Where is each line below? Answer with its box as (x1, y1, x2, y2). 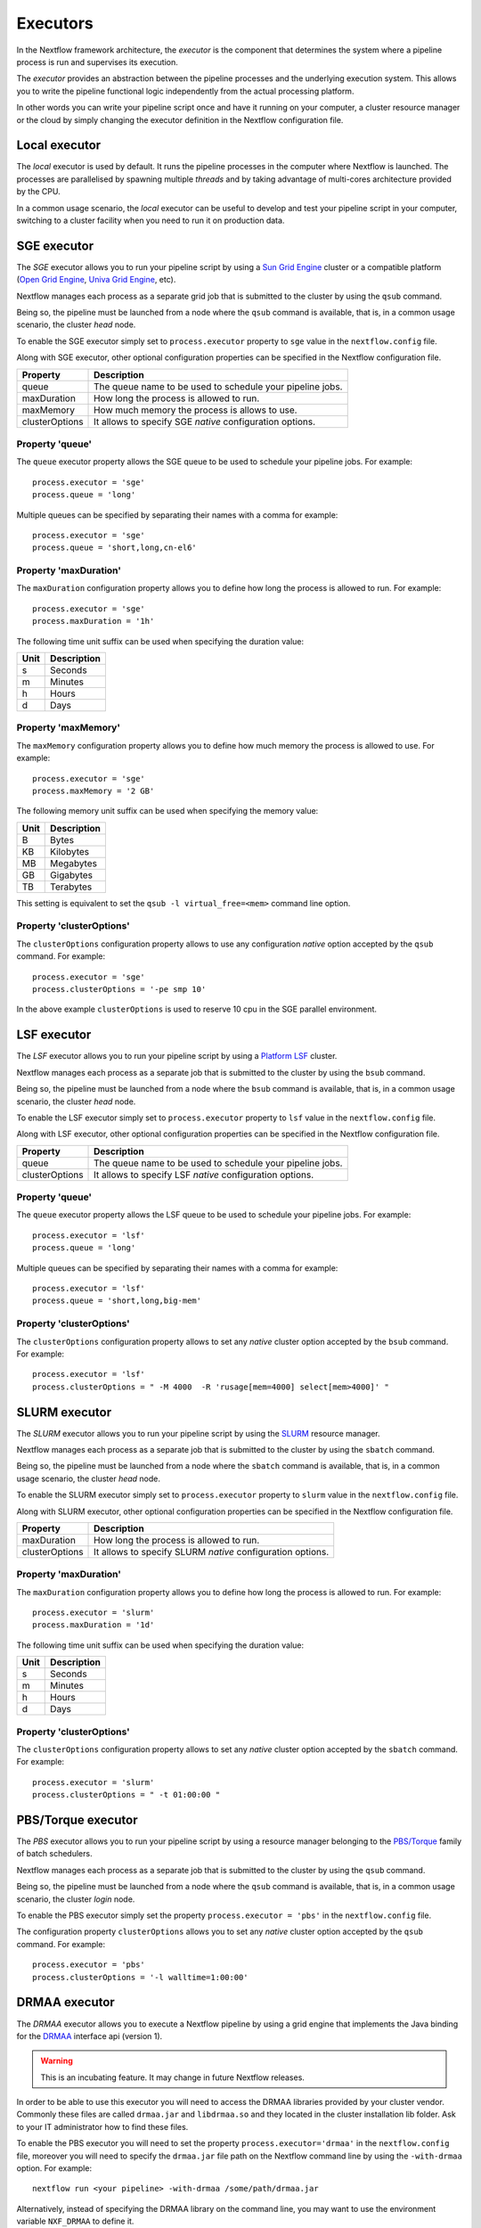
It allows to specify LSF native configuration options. (94, 1168, 314, 1181)
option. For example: (16, 2163, 93, 2174)
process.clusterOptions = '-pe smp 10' (32, 985, 207, 995)
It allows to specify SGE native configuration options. (94, 415, 316, 428)
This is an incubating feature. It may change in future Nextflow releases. (40, 2072, 305, 2083)
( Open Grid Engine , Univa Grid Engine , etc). (16, 274, 176, 285)
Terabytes (50, 881, 93, 893)
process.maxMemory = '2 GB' (32, 785, 155, 796)
